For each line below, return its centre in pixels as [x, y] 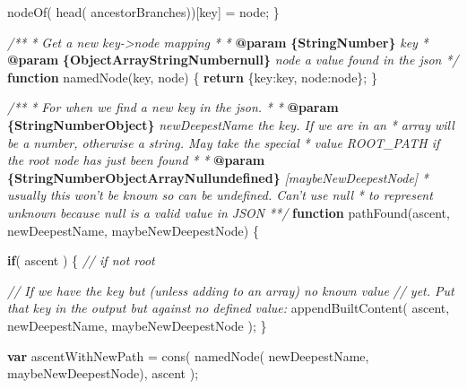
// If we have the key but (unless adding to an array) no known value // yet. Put [231, 290]
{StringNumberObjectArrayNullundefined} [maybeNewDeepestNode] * [218, 177]
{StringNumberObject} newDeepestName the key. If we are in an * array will [231, 124]
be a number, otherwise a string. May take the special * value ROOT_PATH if [224, 142]
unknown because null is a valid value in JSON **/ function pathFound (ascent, [229, 212]
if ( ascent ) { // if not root [81, 260]
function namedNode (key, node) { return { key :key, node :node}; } [192, 77]
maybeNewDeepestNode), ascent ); [103, 373]
